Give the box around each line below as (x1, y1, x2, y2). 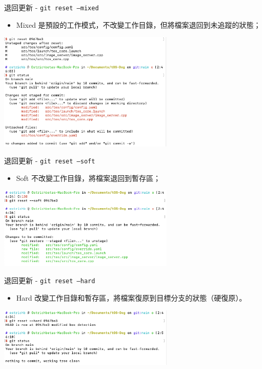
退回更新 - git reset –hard (4, 275, 95, 286)
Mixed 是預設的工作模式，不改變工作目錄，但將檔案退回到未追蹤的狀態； (16, 19, 261, 30)
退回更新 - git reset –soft (4, 155, 95, 166)
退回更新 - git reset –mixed (4, 2, 99, 12)
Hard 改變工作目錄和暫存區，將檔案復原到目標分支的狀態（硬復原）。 (16, 292, 247, 303)
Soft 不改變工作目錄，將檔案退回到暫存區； (16, 172, 160, 183)
